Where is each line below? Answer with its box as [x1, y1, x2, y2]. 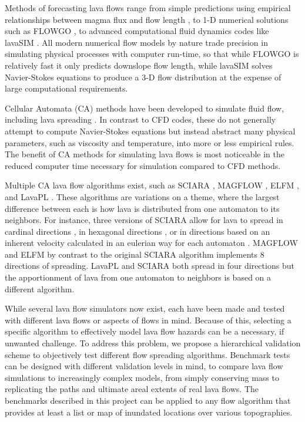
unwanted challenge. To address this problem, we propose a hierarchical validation [5, 337, 301, 349]
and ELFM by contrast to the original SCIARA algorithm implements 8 [5, 248, 264, 260]
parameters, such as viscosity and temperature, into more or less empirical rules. [5, 136, 294, 148]
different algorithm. [5, 282, 75, 295]
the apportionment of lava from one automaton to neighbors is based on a [5, 271, 272, 283]
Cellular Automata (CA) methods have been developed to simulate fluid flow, [5, 102, 284, 114]
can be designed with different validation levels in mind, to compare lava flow [5, 360, 283, 372]
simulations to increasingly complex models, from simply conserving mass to [5, 371, 279, 383]
